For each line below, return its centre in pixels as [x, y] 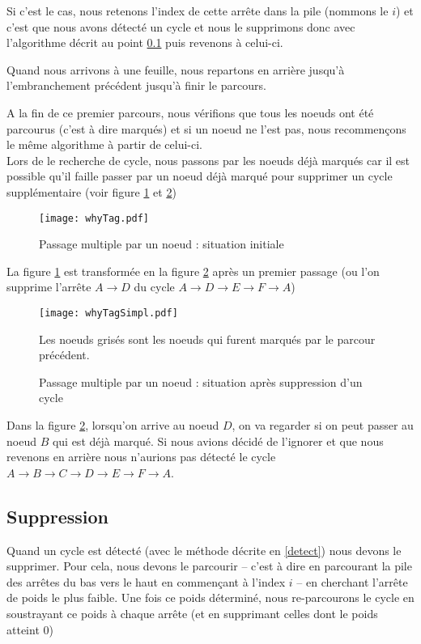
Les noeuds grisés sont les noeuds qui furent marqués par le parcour [207, 339]
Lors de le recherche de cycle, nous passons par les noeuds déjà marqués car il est [208, 160]
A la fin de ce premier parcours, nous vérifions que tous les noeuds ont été [190, 112]
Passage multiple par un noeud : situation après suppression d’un [201, 381]
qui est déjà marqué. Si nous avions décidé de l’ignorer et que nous [218, 441]
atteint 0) [30, 629]
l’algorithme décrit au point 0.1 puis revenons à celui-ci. [145, 42]
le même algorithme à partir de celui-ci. [104, 144]
